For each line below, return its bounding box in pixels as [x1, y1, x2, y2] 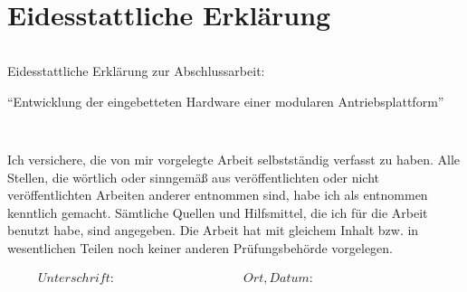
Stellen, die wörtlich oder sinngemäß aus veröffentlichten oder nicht [7, 167, 379, 186]
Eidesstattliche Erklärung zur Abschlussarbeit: [7, 61, 265, 80]
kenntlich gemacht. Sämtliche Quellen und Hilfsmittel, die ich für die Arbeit [7, 203, 428, 221]
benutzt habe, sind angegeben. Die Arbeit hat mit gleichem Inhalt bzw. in [7, 221, 419, 240]
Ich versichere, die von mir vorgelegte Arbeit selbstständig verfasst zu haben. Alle [7, 149, 460, 168]
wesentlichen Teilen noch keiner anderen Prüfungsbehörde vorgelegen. [7, 238, 394, 257]
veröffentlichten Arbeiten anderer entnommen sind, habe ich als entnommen [7, 185, 428, 204]
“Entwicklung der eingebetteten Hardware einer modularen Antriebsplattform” [7, 91, 444, 110]
